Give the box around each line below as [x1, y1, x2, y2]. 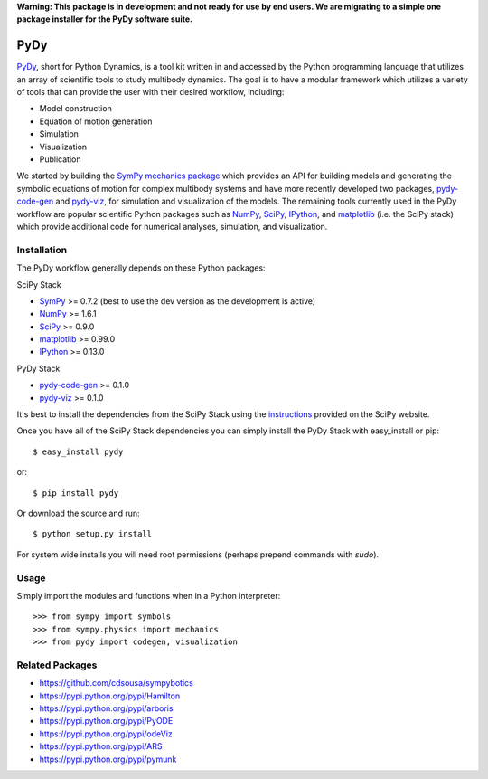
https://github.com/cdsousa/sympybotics [39, 678, 193, 689]
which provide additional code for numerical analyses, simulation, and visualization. [16, 221, 328, 232]
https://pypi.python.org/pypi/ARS [39, 741, 163, 752]
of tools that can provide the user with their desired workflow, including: [16, 87, 285, 98]
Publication [39, 154, 81, 165]
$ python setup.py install [33, 529, 153, 539]
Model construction [39, 103, 112, 114]
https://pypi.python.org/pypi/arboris [39, 703, 174, 714]
